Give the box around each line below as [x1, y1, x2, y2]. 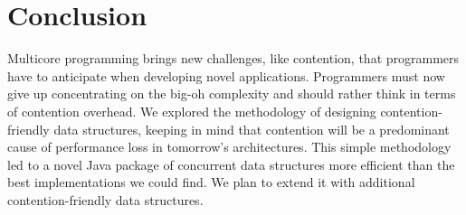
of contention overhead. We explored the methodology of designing [7, 101, 376, 120]
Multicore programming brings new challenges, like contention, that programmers [7, 49, 460, 68]
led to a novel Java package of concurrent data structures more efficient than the [7, 154, 455, 173]
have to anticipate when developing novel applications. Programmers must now [7, 66, 445, 85]
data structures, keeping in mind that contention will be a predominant [53, 119, 450, 138]
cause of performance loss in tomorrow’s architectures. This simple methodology [7, 137, 452, 156]
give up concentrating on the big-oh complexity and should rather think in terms [7, 84, 456, 103]
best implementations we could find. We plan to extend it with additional [7, 173, 415, 192]
